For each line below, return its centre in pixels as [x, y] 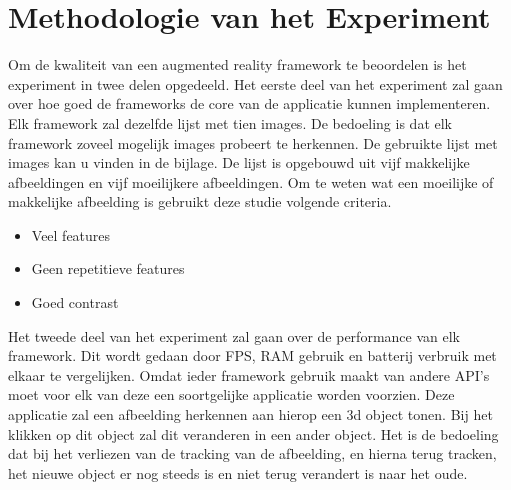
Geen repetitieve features [108, 268]
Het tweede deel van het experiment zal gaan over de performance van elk [234, 335]
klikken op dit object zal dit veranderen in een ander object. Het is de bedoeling [253, 433]
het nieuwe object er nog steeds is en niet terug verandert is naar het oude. [238, 472]
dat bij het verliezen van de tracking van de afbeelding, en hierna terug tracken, [252, 453]
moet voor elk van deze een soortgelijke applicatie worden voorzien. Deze [231, 394]
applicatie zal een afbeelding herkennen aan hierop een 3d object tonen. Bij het [250, 414]
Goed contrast [75, 302]
